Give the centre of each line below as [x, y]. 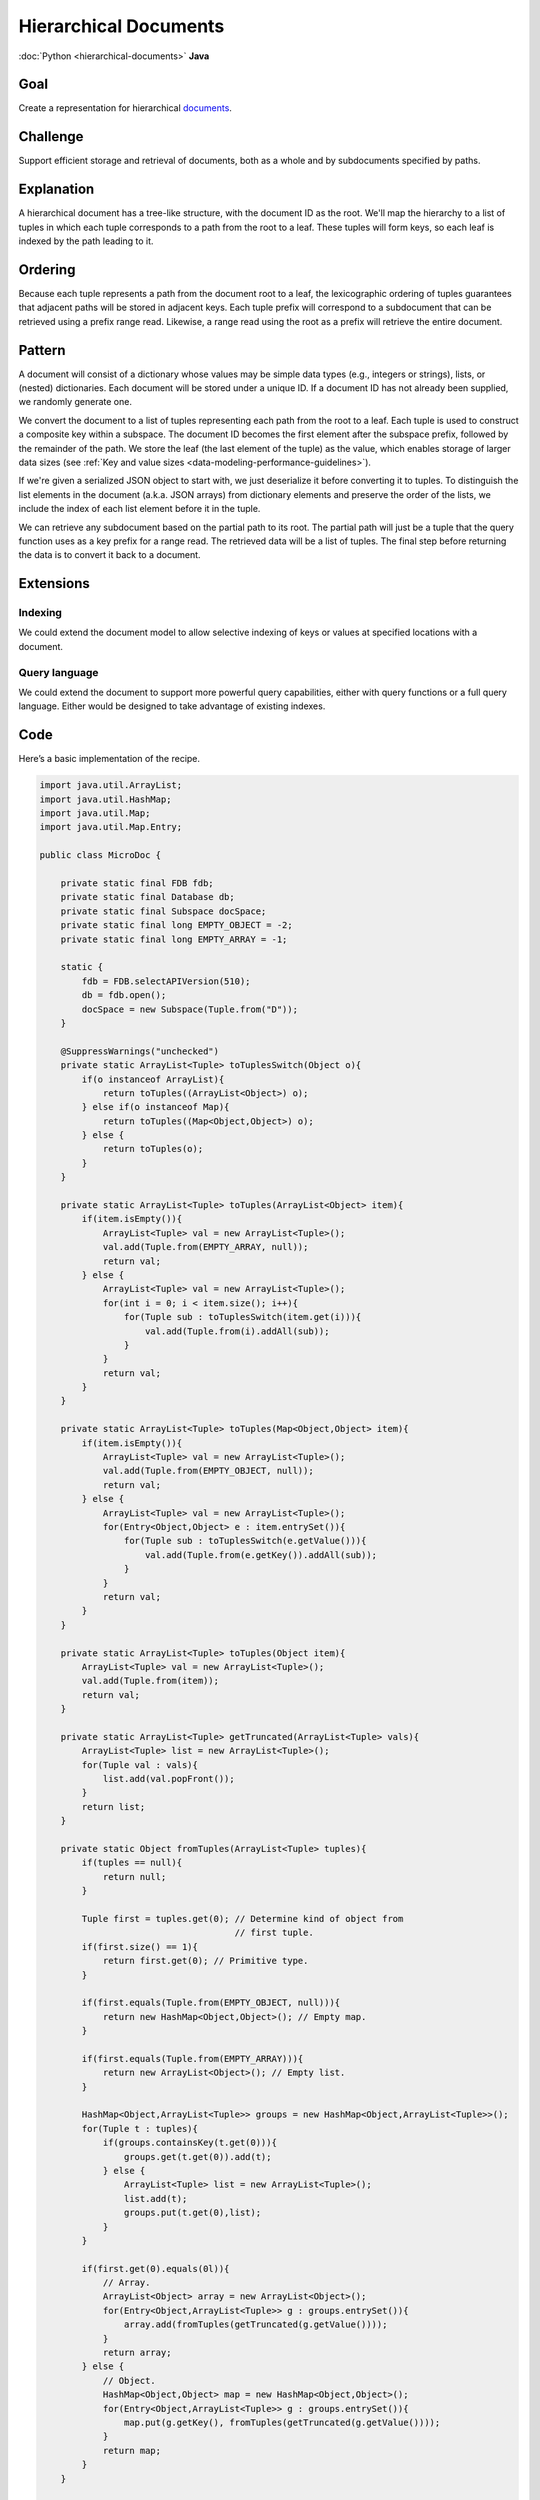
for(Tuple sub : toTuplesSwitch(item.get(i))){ [242, 1317]
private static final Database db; [147, 897]
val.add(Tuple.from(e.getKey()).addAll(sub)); [261, 1554]
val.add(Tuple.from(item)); [150, 1681]
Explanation [56, 189]
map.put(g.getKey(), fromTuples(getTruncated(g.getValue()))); [282, 2422]
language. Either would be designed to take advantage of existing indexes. [172, 706]
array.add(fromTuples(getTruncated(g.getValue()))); [255, 2324]
